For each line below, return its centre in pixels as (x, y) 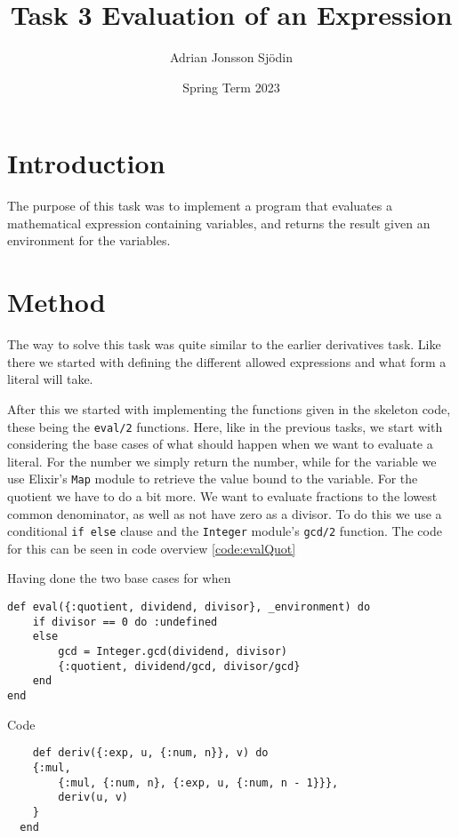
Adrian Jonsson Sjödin (231, 57)
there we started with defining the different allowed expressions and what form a (227, 361)
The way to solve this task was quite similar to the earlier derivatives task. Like (224, 344)
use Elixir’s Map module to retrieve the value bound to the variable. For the (213, 479)
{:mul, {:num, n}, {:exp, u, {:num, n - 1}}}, (198, 782)
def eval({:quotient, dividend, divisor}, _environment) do (189, 607)
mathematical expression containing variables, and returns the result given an (219, 223)
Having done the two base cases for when (119, 578)
